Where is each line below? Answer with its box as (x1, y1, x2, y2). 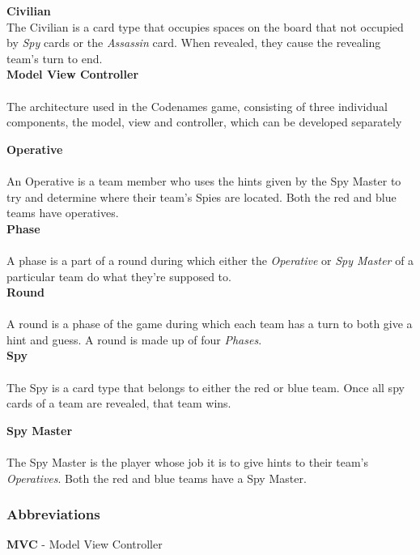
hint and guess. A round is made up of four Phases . (6, 331, 262, 348)
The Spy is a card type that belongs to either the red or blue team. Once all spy (6, 378, 405, 395)
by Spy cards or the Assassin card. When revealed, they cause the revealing (6, 34, 381, 51)
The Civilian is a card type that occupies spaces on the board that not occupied (6, 18, 404, 35)
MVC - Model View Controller (6, 536, 163, 553)
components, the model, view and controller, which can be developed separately (6, 113, 402, 130)
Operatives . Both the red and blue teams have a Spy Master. (6, 469, 307, 486)
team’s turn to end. (6, 49, 103, 66)
